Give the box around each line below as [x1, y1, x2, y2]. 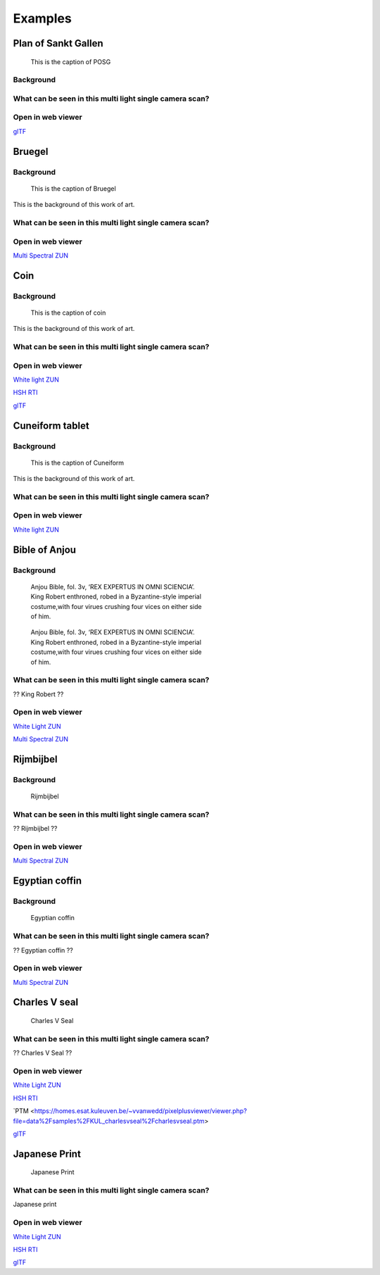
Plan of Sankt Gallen [13, 37, 103, 49]
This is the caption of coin [30, 308, 106, 317]
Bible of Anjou [13, 544, 77, 555]
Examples [13, 11, 72, 26]
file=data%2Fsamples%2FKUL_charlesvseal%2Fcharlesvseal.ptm [13, 1117, 205, 1125]
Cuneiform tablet [13, 420, 89, 432]
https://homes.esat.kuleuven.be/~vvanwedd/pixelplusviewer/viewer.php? [34, 1107, 248, 1115]
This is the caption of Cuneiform [30, 458, 125, 467]
